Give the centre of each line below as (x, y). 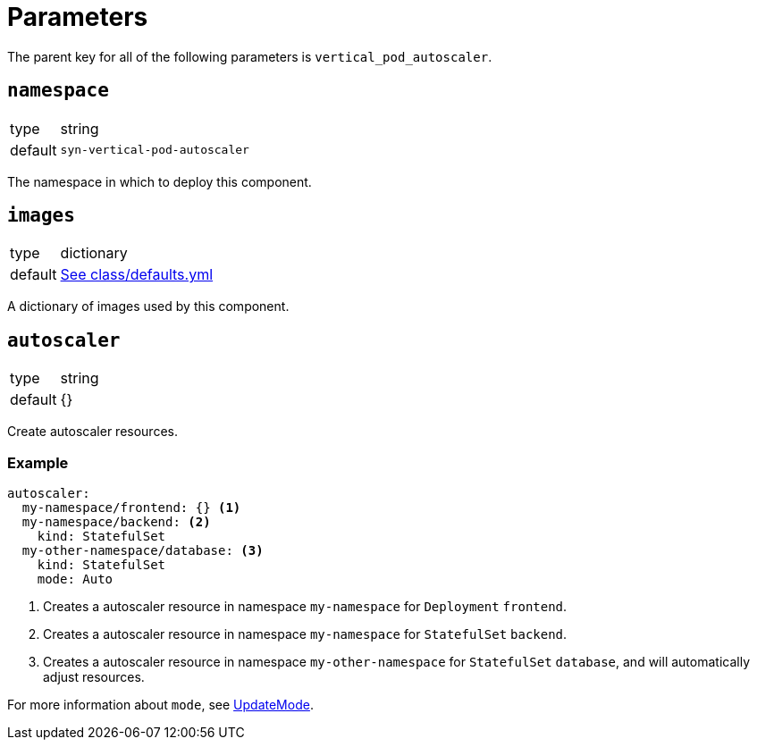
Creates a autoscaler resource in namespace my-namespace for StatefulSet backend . (305, 634)
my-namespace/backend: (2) (116, 522)
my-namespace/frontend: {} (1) (131, 508)
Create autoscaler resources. (93, 432)
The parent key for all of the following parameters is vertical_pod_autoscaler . (250, 56)
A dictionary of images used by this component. (148, 306)
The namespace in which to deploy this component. (160, 181)
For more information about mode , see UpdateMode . (160, 705)
